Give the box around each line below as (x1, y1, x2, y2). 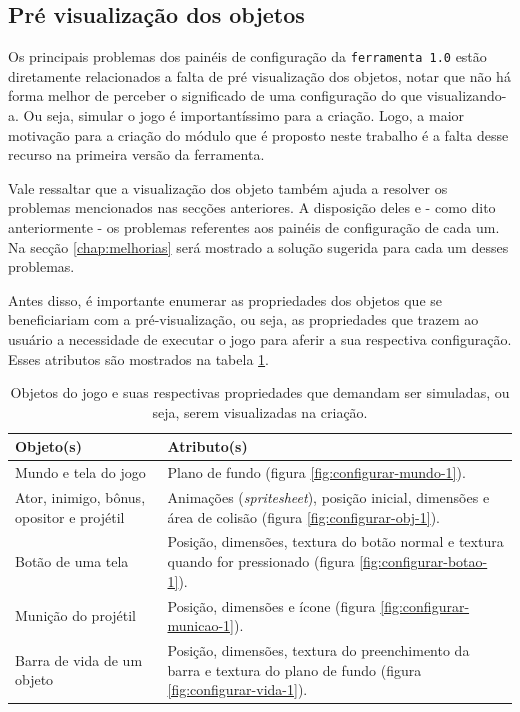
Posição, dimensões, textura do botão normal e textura (167, 531, 504, 552)
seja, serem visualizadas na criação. (152, 401, 368, 422)
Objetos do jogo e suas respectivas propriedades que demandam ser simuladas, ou (10, 382, 510, 403)
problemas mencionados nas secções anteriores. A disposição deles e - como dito (8, 197, 496, 218)
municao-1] (167, 615, 234, 636)
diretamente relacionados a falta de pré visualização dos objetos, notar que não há (8, 65, 511, 86)
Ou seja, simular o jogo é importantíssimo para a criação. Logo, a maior (23, 105, 465, 126)
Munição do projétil (15, 605, 137, 626)
